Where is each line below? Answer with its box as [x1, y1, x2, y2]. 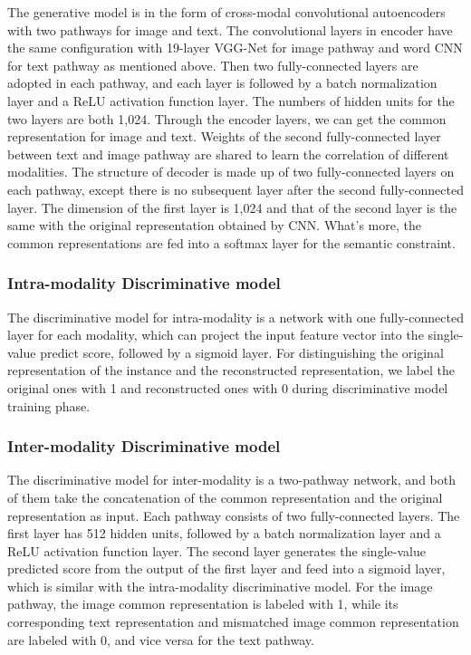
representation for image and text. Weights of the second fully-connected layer [7, 127, 441, 146]
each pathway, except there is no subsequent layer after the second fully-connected [7, 179, 464, 198]
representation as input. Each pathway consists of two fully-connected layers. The [7, 506, 460, 525]
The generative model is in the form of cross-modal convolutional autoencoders [7, 3, 446, 21]
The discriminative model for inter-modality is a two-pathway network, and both [7, 470, 456, 489]
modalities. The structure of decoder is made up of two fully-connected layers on [7, 162, 455, 181]
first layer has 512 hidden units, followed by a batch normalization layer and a [7, 524, 441, 543]
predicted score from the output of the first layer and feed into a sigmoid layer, [7, 559, 446, 578]
